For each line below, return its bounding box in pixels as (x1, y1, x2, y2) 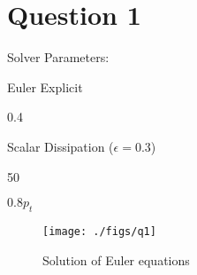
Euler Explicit (7, 77, 83, 96)
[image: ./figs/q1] (42, 224, 156, 238)
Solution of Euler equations (42, 250, 190, 269)
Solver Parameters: (7, 48, 110, 67)
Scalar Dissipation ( (7, 137, 114, 155)
